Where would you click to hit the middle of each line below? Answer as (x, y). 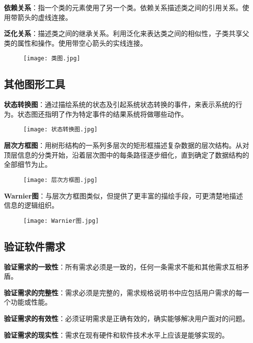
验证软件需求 (35, 246)
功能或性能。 (31, 302)
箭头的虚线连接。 (45, 17)
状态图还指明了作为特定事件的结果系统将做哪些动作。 (102, 114)
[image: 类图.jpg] (52, 59)
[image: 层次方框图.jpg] (61, 180)
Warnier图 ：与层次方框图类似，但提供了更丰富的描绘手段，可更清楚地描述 (124, 195)
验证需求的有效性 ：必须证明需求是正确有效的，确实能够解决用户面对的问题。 (126, 318)
